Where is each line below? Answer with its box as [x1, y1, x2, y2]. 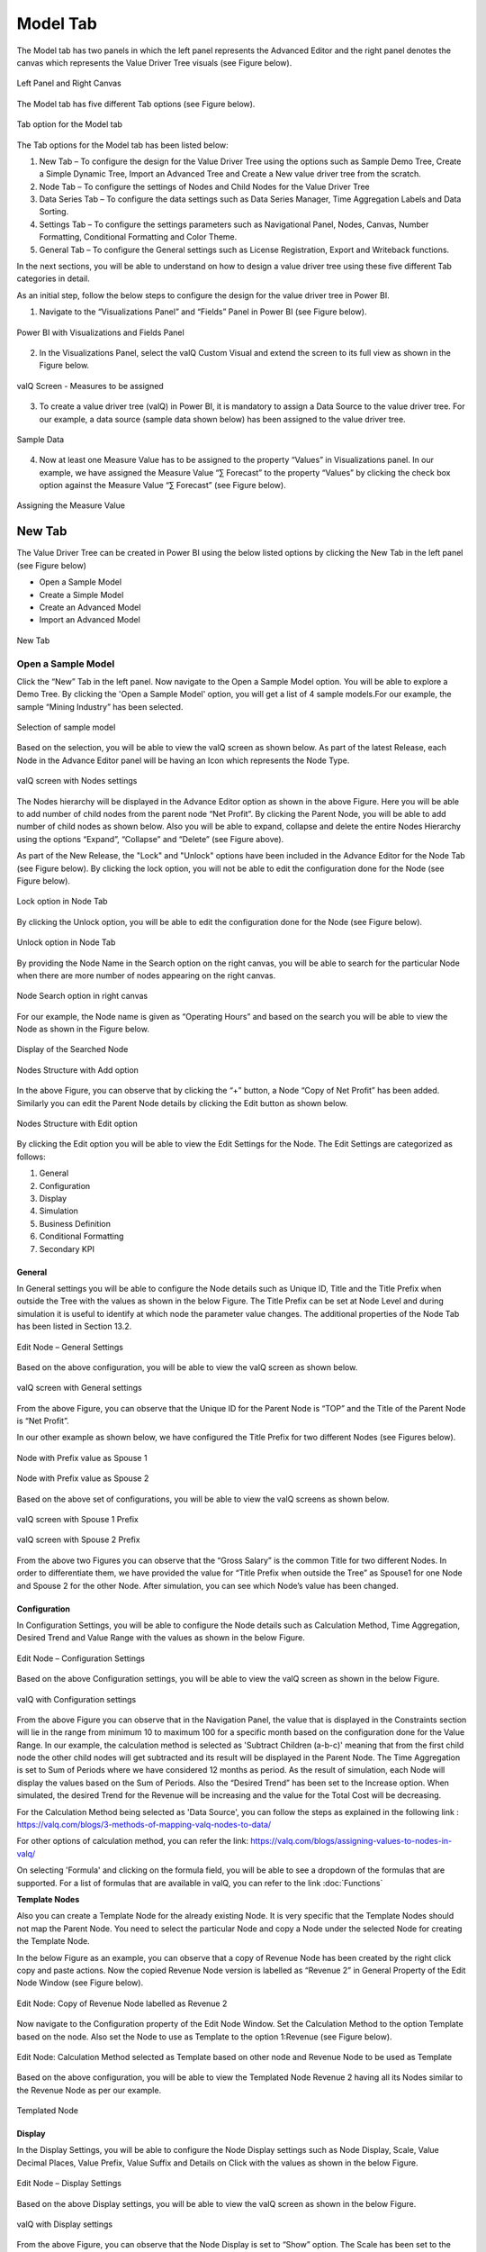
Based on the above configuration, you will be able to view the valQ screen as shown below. [16, 1361, 358, 1373]
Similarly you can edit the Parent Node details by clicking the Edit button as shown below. [16, 1097, 348, 1108]
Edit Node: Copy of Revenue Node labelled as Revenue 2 [16, 1998, 228, 2009]
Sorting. [39, 206, 69, 217]
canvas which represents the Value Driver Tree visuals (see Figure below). [16, 57, 292, 68]
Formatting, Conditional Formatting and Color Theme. [39, 232, 238, 242]
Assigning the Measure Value [16, 500, 126, 511]
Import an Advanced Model [39, 614, 141, 625]
